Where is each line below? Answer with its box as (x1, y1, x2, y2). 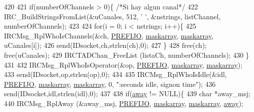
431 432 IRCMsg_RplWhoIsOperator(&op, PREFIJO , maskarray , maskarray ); (4, 59, 243, 70)
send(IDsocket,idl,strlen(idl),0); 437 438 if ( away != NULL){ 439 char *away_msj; (4, 88, 251, 99)
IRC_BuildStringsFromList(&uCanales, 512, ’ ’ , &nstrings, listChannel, (4, 11, 221, 21)
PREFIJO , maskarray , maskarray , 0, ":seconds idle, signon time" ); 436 (4, 78, 216, 89)
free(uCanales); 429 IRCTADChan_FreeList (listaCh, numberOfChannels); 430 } (4, 49, 250, 60)
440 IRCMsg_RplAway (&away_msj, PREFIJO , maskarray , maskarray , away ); (4, 98, 244, 108)
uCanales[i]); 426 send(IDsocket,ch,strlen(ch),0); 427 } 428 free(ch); (4, 40, 207, 50)
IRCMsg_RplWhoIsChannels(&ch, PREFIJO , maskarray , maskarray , (4, 30, 214, 40)
